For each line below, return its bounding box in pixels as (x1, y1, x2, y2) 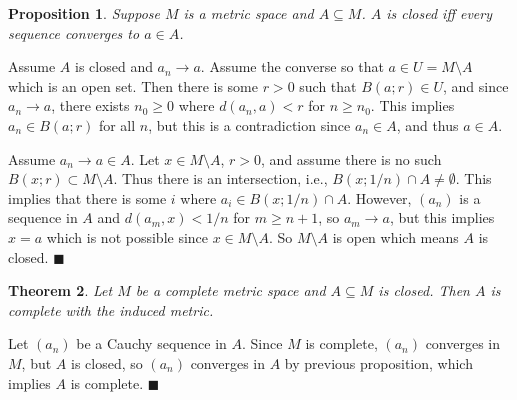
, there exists (51, 95, 130, 116)
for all (98, 114, 136, 135)
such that (299, 75, 357, 96)
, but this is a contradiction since (148, 114, 351, 135)
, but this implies (389, 207, 495, 228)
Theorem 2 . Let (8, 280, 113, 301)
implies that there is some (8, 187, 167, 208)
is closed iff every (386, 3, 493, 23)
